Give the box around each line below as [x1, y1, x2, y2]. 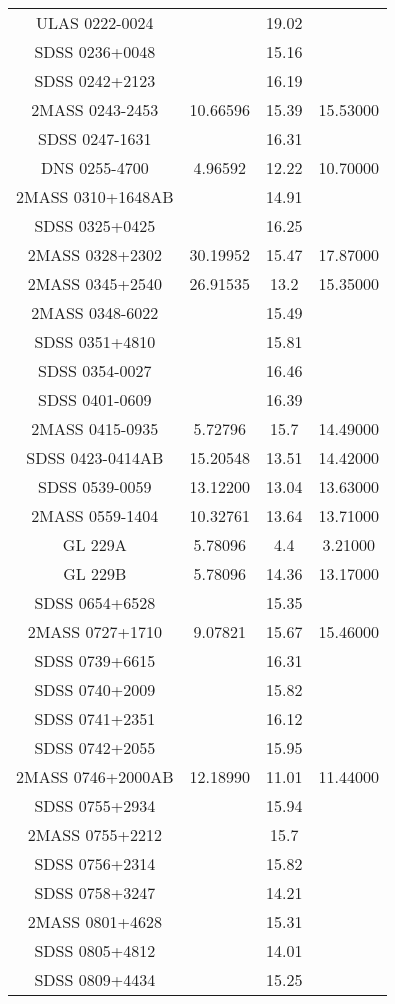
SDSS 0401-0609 [38, 388, 152, 411]
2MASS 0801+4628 [27, 910, 162, 933]
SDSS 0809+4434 [34, 968, 156, 991]
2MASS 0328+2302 [27, 243, 162, 266]
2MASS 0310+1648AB [16, 185, 174, 208]
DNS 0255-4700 [40, 156, 149, 179]
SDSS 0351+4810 [34, 330, 156, 353]
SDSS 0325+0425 [34, 214, 156, 237]
